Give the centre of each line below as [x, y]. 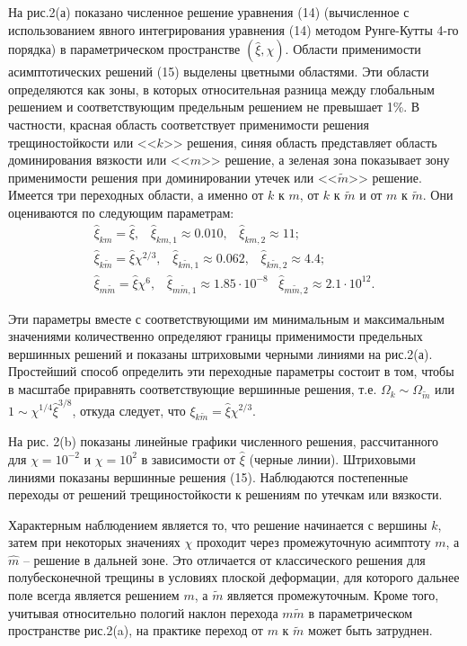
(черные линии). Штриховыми [332, 458]
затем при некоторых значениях [94, 542]
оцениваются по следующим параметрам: [121, 212]
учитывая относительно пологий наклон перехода [143, 612]
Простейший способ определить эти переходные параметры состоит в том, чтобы [231, 371]
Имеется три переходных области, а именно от [136, 195]
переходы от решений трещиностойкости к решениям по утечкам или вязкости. [225, 494]
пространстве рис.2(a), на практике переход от [136, 630]
